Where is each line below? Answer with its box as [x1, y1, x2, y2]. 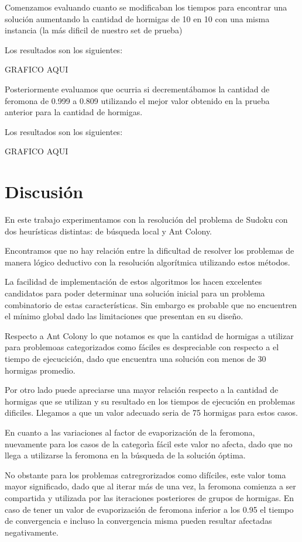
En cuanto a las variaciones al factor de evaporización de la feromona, [5, 426, 255, 438]
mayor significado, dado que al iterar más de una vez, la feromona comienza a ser [5, 480, 296, 492]
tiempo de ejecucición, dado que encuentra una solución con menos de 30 [5, 353, 266, 364]
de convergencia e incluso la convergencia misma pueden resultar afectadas [5, 515, 272, 527]
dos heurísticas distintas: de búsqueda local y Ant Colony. [5, 225, 212, 237]
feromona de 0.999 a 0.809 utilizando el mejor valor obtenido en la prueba [5, 94, 270, 106]
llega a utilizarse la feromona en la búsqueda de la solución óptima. [5, 449, 246, 461]
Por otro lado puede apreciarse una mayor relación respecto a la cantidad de [5, 384, 279, 396]
